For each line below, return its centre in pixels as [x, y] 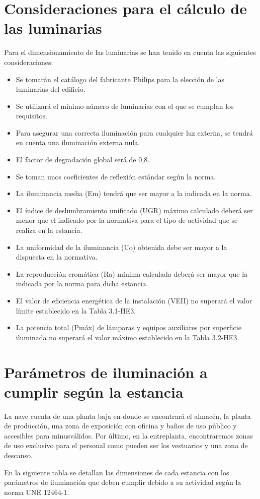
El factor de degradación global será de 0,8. [83, 160]
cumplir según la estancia [94, 391]
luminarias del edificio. [51, 89]
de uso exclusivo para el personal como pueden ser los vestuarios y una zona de [126, 445]
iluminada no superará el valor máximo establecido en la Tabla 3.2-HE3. [127, 337]
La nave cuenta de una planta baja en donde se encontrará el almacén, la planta [127, 416]
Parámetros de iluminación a [106, 372]
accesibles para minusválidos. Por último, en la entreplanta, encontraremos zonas [128, 435]
